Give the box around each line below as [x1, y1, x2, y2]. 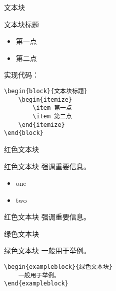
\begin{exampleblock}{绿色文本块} [4, 263, 112, 271]
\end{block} [4, 129, 43, 137]
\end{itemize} [18, 121, 65, 128]
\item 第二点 [32, 112, 72, 120]
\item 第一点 [32, 104, 72, 112]
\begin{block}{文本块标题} [4, 87, 87, 95]
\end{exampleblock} [4, 280, 68, 287]
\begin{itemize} [18, 96, 72, 103]
